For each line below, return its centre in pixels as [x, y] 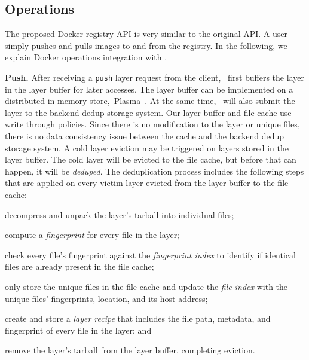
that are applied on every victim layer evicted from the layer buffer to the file [147, 183]
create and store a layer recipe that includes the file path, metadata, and [138, 318]
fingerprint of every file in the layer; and [78, 330]
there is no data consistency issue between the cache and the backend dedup [145, 136]
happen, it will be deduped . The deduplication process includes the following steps [154, 171]
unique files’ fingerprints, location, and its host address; [106, 298]
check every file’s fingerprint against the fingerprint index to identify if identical [150, 254]
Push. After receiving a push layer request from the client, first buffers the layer [154, 77]
